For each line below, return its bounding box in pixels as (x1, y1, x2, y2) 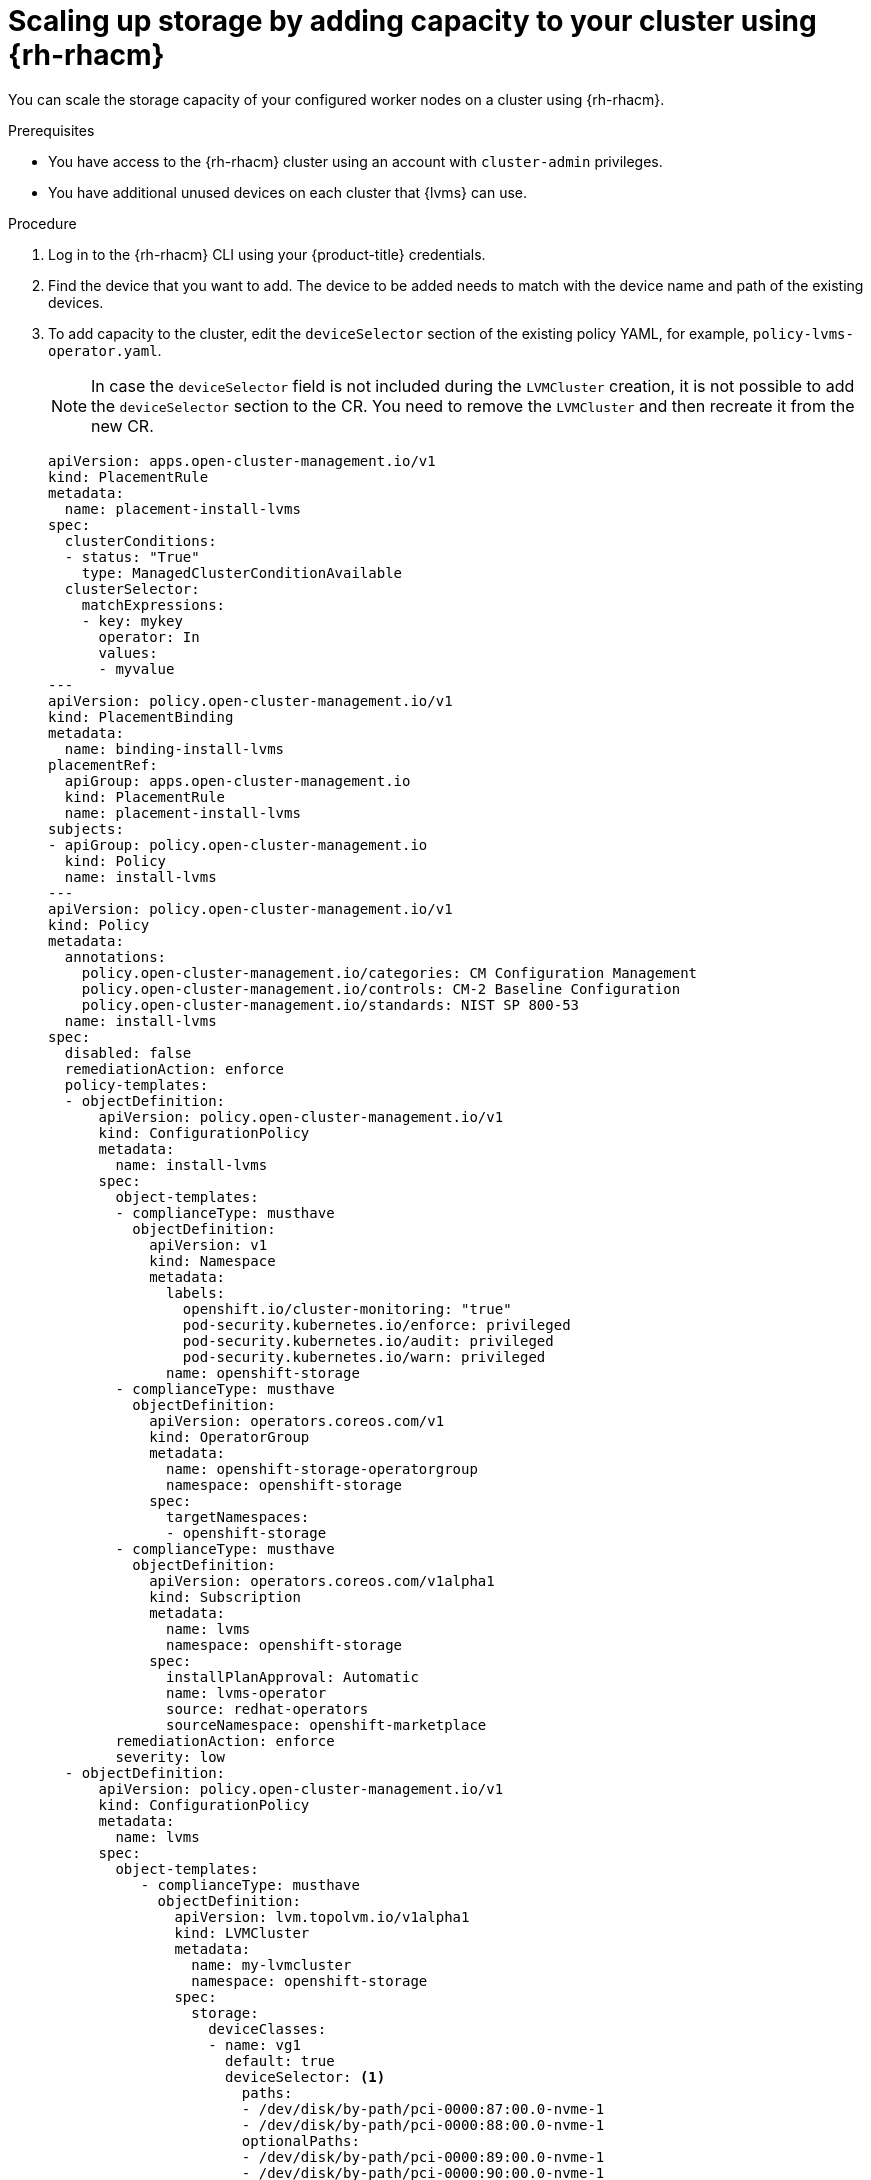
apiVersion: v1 (149, 1236, 268, 1253)
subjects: (48, 820, 124, 837)
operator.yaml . (48, 341, 162, 359)
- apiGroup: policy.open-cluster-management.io (48, 836, 428, 853)
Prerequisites (8, 121, 95, 139)
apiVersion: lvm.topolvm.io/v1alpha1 (174, 1908, 470, 1925)
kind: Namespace (149, 1252, 276, 1269)
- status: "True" (64, 548, 200, 565)
